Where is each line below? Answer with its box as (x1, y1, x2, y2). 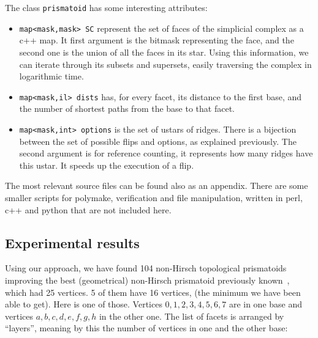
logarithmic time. (19, 70, 84, 83)
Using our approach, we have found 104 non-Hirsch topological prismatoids (5, 262, 287, 274)
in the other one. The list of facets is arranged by (99, 309, 284, 322)
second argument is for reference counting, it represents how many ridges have (19, 147, 313, 160)
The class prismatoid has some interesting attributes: (5, 1, 208, 13)
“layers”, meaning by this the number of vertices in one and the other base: (5, 321, 288, 334)
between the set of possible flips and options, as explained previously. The (19, 134, 297, 147)
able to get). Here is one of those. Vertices (5, 298, 162, 310)
